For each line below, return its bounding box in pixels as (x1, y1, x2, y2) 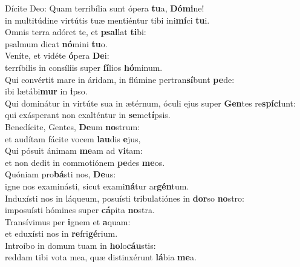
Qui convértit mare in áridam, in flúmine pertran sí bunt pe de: (5, 73, 235, 85)
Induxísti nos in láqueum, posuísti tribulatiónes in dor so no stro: (5, 191, 244, 204)
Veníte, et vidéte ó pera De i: (5, 49, 109, 62)
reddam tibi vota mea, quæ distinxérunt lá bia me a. (5, 251, 197, 263)
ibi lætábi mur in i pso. (5, 85, 88, 97)
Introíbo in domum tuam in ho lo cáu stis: (5, 239, 156, 251)
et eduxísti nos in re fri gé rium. (5, 227, 118, 240)
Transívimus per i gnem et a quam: (5, 215, 131, 228)
